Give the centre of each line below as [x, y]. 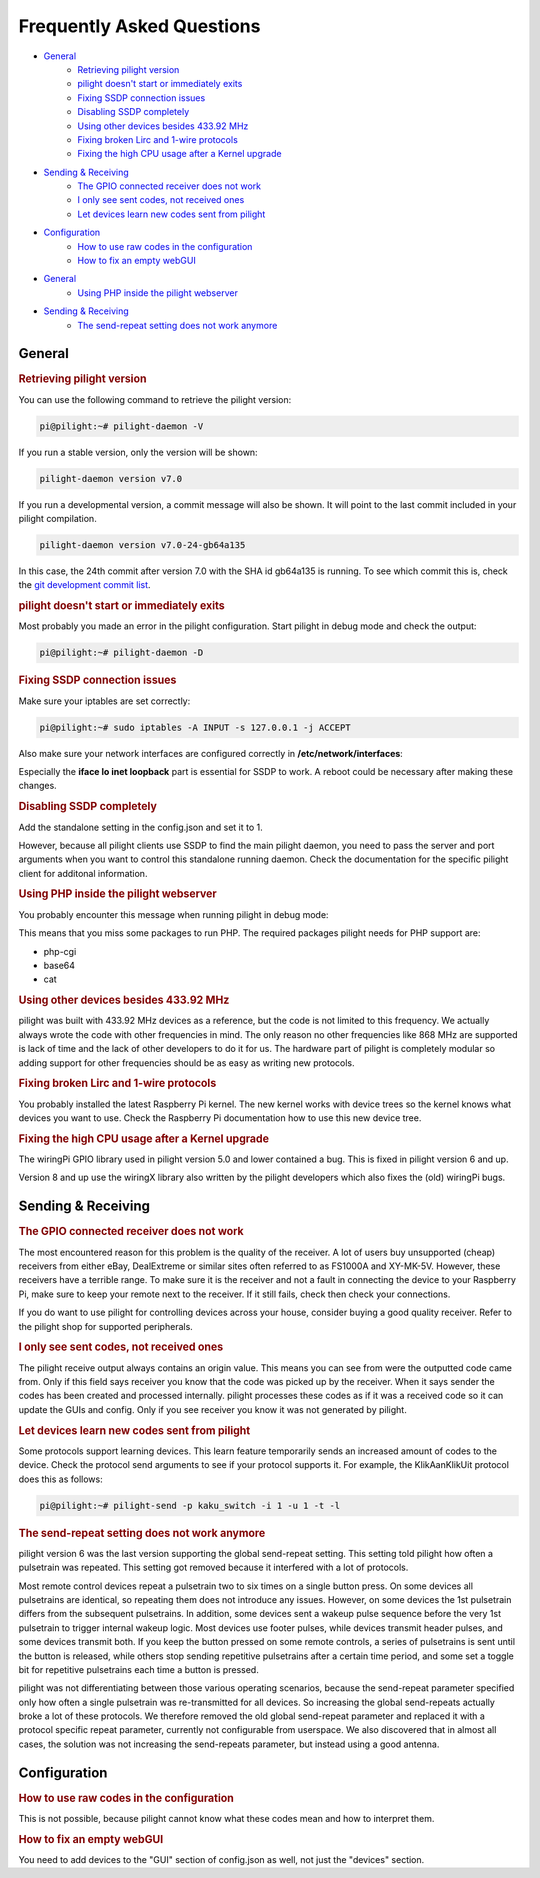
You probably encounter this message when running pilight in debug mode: [173, 914]
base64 [59, 965]
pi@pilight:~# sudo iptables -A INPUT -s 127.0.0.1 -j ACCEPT [195, 727]
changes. [37, 786]
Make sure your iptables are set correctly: [104, 701]
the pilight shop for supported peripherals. [106, 1326]
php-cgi [60, 951]
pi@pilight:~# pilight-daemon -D [121, 653]
